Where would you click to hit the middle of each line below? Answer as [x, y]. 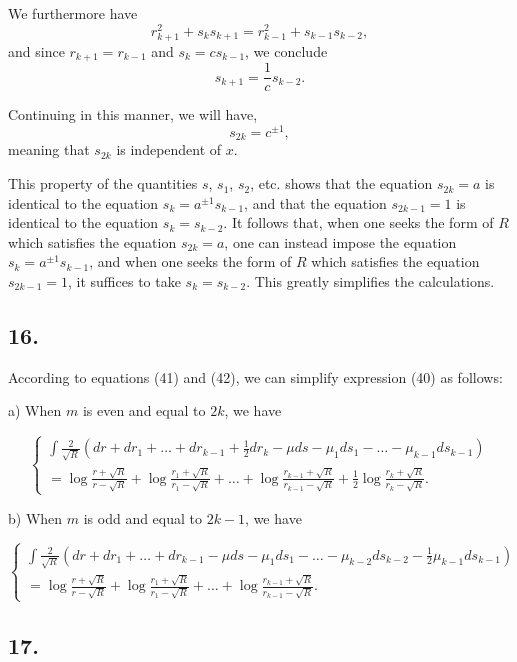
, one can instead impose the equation [340, 241]
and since [36, 50]
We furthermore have [73, 13]
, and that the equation [315, 202]
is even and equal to [144, 410]
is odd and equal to [143, 517]
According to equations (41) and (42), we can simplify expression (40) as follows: [255, 376]
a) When [35, 410]
